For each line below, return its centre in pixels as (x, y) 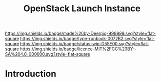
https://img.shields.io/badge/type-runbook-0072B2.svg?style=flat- (88, 39)
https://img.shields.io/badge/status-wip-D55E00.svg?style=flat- (85, 44)
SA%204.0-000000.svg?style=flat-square (48, 54)
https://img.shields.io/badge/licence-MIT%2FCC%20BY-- (79, 49)
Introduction (31, 74)
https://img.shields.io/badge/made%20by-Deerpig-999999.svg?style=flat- (80, 33)
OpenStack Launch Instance (82, 9)
